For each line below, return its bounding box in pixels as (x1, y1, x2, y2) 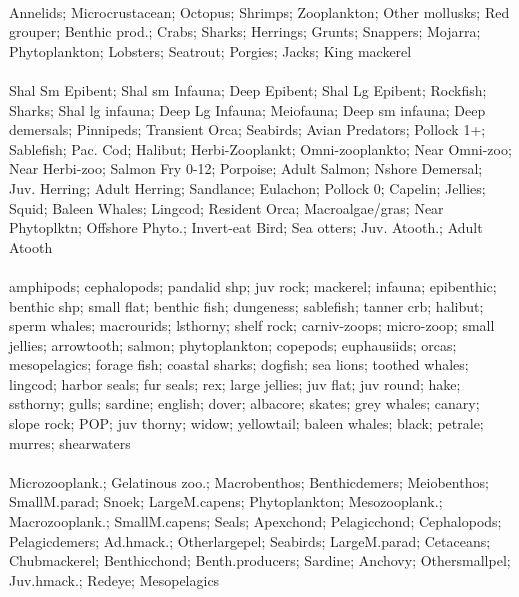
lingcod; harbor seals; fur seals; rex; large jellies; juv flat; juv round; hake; (9, 373, 461, 394)
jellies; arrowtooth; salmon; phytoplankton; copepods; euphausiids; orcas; (9, 334, 457, 355)
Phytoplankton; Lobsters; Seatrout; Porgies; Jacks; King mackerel (9, 40, 412, 61)
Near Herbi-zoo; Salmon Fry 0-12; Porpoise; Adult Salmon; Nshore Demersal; (9, 158, 483, 179)
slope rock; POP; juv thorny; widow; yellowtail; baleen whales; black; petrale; (9, 413, 484, 434)
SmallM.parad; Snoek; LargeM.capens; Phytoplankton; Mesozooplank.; (9, 491, 443, 512)
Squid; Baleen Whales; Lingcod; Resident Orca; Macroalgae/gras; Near (9, 197, 444, 218)
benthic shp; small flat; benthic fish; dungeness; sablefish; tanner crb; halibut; (9, 295, 484, 316)
